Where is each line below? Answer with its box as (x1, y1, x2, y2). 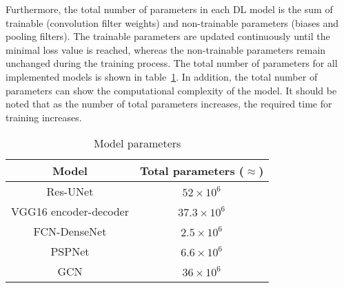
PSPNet (50, 243, 90, 260)
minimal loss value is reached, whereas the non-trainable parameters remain (6, 42, 326, 56)
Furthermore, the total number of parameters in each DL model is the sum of (6, 2, 333, 16)
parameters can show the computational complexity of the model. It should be (6, 83, 337, 97)
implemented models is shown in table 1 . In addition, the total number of (6, 69, 318, 83)
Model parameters (93, 135, 181, 152)
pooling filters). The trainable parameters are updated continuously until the (6, 29, 330, 43)
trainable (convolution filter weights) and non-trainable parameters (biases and (6, 15, 339, 30)
